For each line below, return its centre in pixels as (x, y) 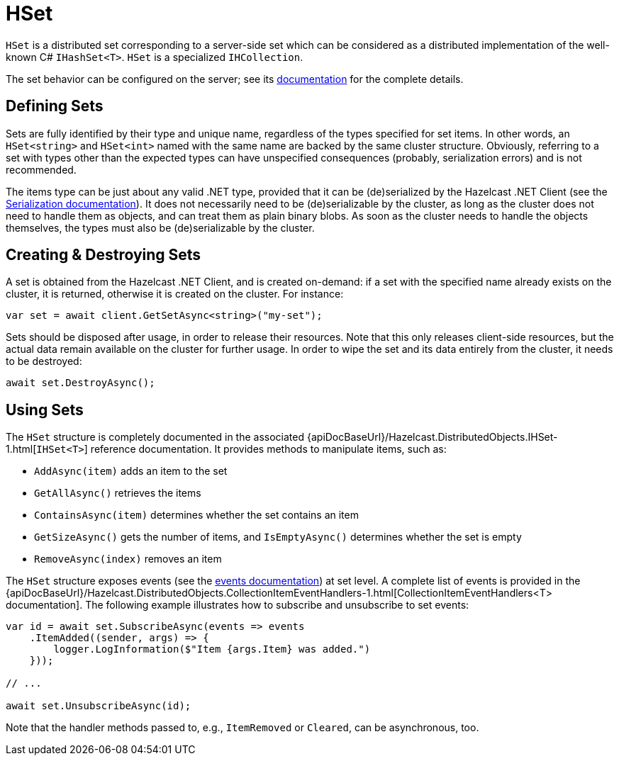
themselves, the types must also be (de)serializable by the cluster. (160, 227)
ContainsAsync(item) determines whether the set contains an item (196, 515)
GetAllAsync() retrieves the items (118, 493)
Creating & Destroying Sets (104, 255)
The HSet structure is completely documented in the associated (155, 437)
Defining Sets (55, 106)
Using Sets (45, 410)
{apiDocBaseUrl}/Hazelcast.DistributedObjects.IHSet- (432, 437)
